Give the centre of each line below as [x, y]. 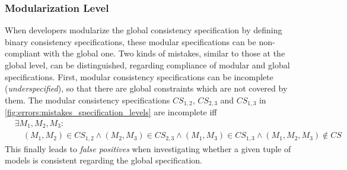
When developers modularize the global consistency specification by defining [144, 30]
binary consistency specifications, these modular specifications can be [130, 41]
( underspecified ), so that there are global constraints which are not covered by [146, 88]
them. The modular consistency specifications [87, 100]
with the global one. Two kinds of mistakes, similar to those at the [164, 53]
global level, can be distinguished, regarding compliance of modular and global [147, 65]
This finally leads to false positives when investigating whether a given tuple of [148, 148]
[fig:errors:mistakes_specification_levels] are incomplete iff [111, 112]
